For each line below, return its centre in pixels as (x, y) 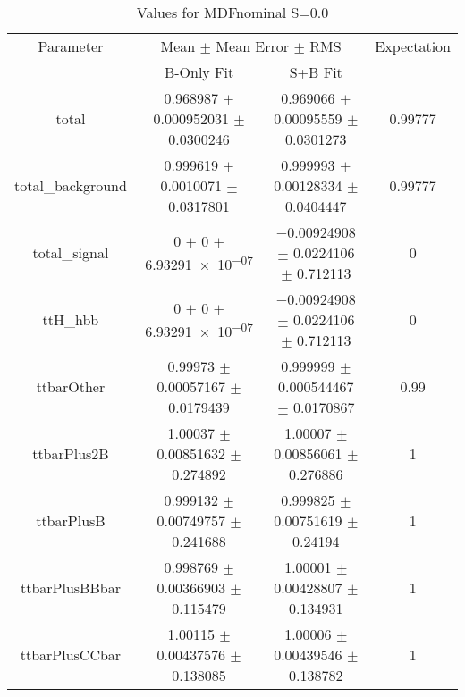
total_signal (71, 252)
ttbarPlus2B (71, 453)
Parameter (71, 46)
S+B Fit (316, 72)
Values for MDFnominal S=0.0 (232, 12)
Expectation (413, 46)
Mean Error (253, 46)
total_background (71, 185)
